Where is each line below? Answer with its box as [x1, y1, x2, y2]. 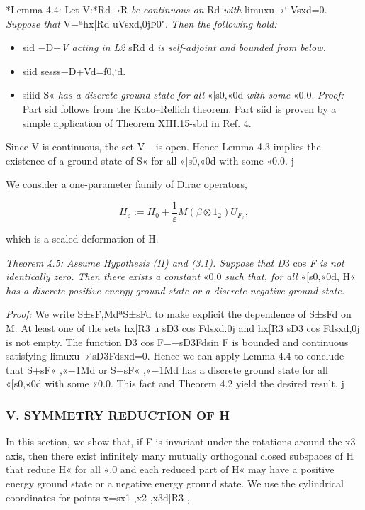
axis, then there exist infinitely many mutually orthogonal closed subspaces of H [6, 448, 354, 462]
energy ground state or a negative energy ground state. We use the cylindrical [6, 475, 344, 490]
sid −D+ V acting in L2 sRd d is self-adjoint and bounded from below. [22, 40, 326, 55]
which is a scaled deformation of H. [6, 231, 159, 245]
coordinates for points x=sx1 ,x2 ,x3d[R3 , [6, 489, 190, 504]
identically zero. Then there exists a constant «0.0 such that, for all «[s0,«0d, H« [6, 269, 356, 284]
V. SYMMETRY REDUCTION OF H [6, 406, 230, 423]
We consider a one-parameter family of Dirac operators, [6, 177, 247, 192]
